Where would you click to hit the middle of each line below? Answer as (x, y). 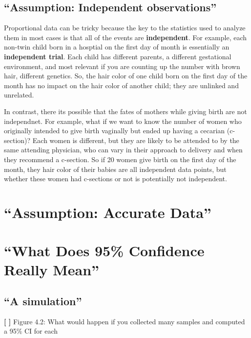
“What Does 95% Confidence (104, 251)
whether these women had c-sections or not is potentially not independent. (115, 179)
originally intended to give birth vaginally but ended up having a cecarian (115, 131)
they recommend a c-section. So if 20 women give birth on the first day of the (120, 159)
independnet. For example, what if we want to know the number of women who (123, 121)
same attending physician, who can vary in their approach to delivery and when (123, 150)
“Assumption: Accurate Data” (108, 212)
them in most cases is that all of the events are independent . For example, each (125, 37)
